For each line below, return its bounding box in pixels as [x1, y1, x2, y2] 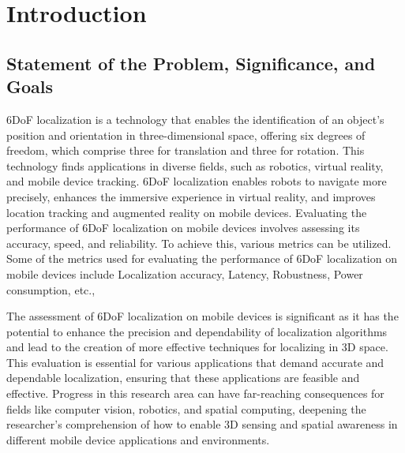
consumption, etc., [6, 281, 96, 298]
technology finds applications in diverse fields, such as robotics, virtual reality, [6, 157, 384, 174]
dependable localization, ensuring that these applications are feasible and [6, 369, 360, 386]
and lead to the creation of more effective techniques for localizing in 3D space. [6, 339, 388, 355]
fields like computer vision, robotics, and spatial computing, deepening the [6, 400, 366, 417]
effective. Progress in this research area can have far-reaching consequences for [6, 385, 384, 402]
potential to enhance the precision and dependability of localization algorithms [6, 323, 388, 339]
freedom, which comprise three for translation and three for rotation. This [6, 142, 365, 159]
